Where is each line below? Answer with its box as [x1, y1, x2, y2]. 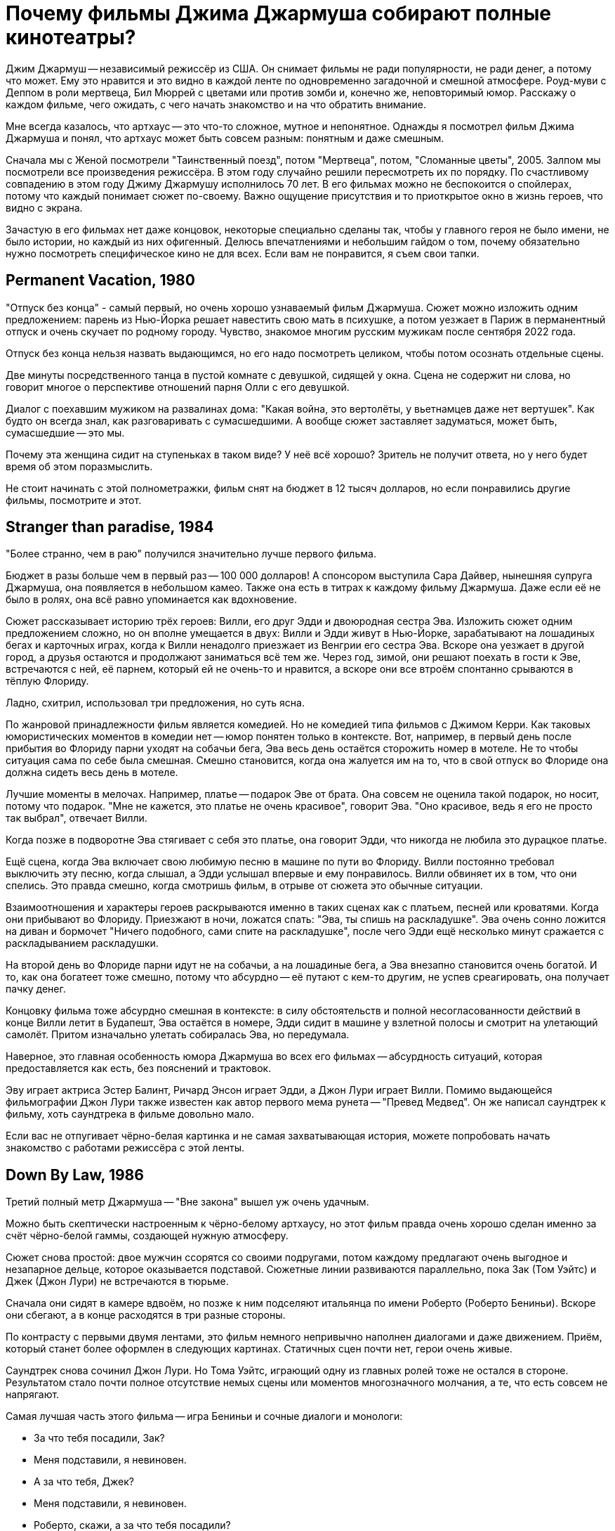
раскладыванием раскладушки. [6, 937, 159, 950]
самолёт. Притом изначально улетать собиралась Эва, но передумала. [6, 1028, 350, 1041]
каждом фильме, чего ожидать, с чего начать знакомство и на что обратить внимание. [6, 98, 427, 110]
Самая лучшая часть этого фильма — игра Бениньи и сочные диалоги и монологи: [6, 1410, 403, 1423]
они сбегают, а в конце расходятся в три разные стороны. [6, 1309, 286, 1322]
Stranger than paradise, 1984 [6, 518, 214, 536]
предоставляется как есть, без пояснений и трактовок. [6, 1062, 272, 1075]
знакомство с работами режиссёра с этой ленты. [6, 1142, 245, 1154]
